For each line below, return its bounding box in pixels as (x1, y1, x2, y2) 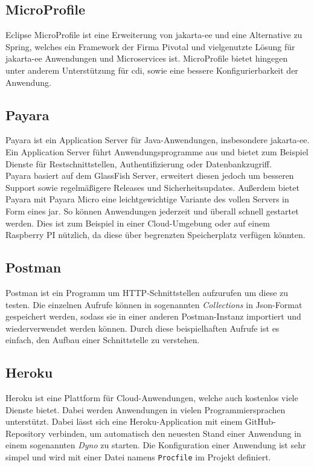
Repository (5, 427, 46, 439)
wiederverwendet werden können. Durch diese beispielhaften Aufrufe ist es (5, 321, 280, 334)
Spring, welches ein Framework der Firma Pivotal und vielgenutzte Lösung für (5, 40, 295, 53)
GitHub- (245, 415, 276, 428)
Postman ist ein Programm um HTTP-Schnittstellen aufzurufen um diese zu (5, 286, 289, 298)
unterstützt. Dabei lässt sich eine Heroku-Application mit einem (5, 415, 243, 428)
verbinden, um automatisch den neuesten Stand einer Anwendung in (48, 427, 301, 439)
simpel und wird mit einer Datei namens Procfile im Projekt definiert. (5, 451, 271, 463)
